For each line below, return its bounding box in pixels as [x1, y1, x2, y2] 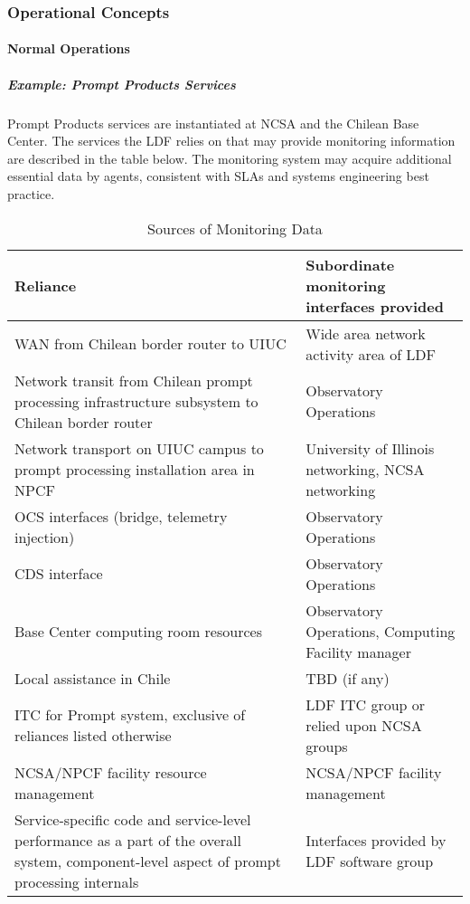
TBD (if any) [305, 667, 390, 689]
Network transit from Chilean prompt [14, 369, 253, 391]
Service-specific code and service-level [14, 808, 251, 830]
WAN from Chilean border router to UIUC [14, 333, 287, 355]
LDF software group [305, 850, 434, 871]
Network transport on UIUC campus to [14, 437, 264, 459]
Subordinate [305, 253, 395, 275]
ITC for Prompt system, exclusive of [14, 704, 246, 726]
